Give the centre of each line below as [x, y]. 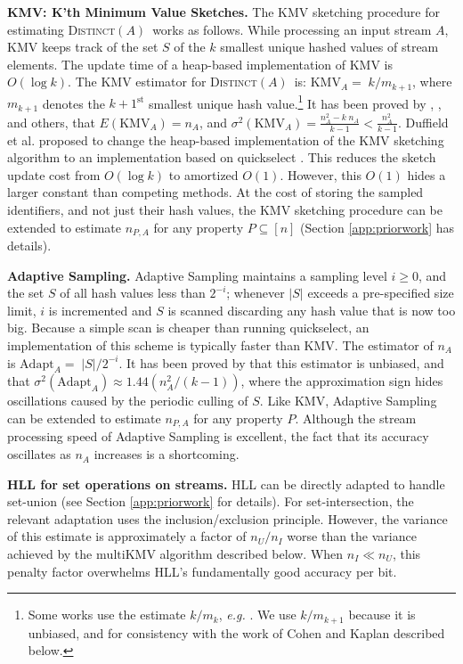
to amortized [203, 174]
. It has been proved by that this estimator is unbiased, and [281, 362]
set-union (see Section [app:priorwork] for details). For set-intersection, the [211, 501]
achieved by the [50, 554]
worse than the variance [352, 536]
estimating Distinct [61, 29]
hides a [426, 174]
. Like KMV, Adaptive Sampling [348, 401]
